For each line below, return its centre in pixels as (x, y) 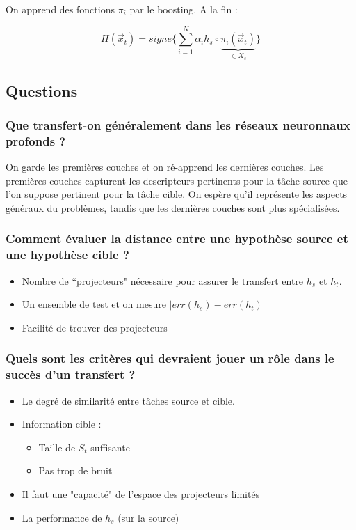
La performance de (62, 517)
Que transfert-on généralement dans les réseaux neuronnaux (178, 124)
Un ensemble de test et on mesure (94, 304)
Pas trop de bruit (75, 470)
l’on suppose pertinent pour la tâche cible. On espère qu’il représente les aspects (177, 194)
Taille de (57, 447)
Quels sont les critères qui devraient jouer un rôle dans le (170, 358)
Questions (42, 90)
